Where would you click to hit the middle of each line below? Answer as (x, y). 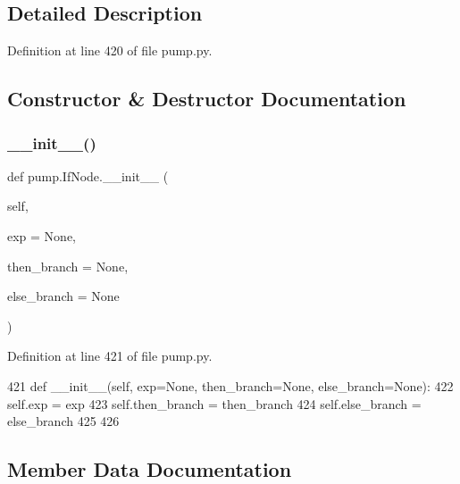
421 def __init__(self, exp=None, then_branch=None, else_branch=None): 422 (230, 385)
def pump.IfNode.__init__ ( (88, 175)
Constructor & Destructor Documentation (207, 99)
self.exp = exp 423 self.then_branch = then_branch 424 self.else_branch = (214, 403)
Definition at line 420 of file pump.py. (110, 50)
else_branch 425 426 (63, 421)
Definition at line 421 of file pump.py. (110, 356)
